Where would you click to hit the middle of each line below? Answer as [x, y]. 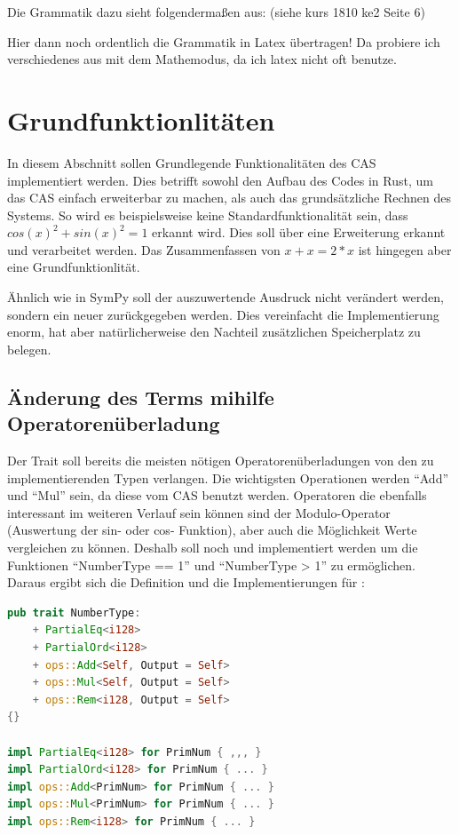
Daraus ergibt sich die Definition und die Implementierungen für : [186, 582]
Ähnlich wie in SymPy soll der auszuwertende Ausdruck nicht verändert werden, [226, 297]
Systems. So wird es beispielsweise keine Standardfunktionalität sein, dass [208, 215]
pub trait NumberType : [74, 612]
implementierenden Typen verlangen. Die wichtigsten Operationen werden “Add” [228, 477]
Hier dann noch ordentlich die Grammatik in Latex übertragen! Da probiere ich [224, 41]
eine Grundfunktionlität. [74, 267]
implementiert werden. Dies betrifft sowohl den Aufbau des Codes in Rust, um [220, 180]
